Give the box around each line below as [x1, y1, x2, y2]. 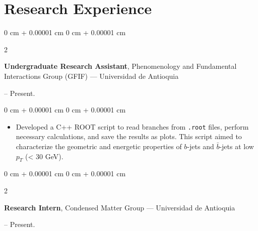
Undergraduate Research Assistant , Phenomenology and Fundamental [4, 61, 237, 71]
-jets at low [219, 141, 254, 151]
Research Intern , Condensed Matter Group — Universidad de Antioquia [4, 202, 235, 212]
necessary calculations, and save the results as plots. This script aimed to [16, 131, 242, 142]
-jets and [187, 141, 214, 151]
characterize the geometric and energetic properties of [16, 141, 182, 151]
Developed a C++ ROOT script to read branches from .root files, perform [16, 121, 249, 132]
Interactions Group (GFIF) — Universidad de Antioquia [4, 70, 179, 81]
